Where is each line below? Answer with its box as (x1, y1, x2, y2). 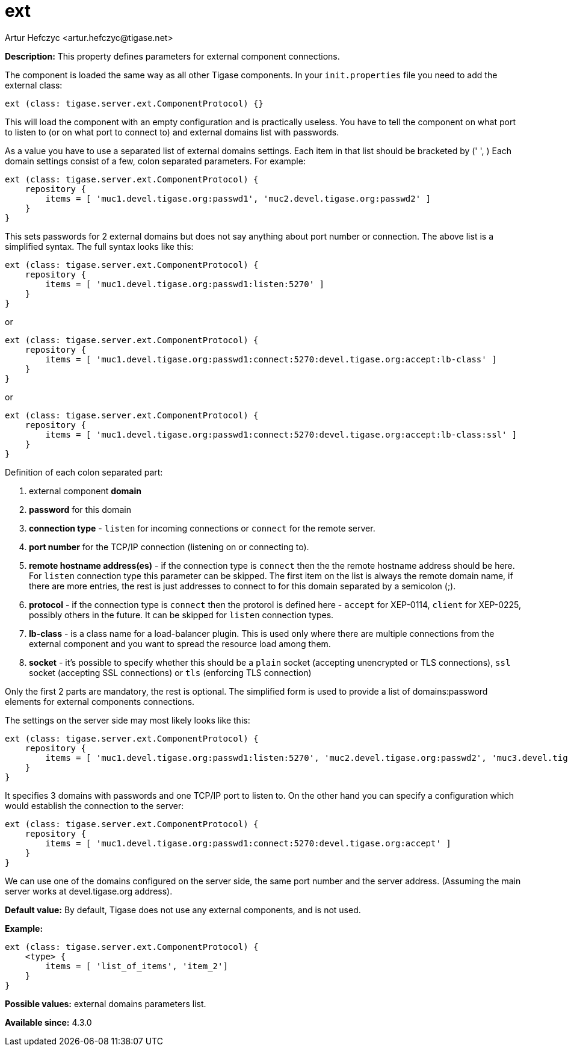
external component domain (29, 485, 141, 496)
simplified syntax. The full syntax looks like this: (5, 241, 194, 252)
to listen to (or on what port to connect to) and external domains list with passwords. (5, 126, 339, 137)
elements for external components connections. (5, 696, 195, 707)
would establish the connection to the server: (5, 800, 184, 811)
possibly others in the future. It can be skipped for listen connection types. (29, 609, 334, 620)
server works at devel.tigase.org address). (5, 885, 173, 896)
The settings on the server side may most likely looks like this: (5, 715, 250, 725)
